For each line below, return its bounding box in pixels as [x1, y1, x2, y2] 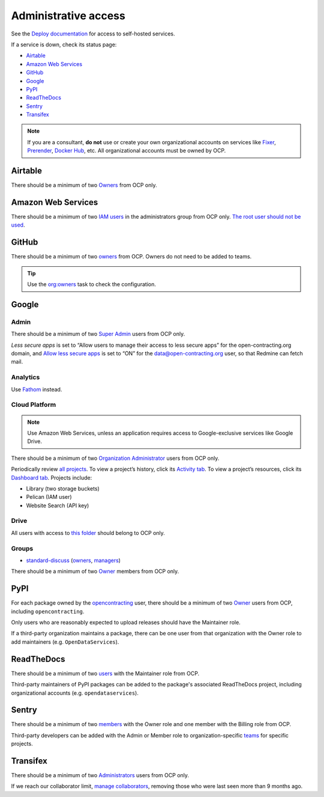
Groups [11, 544, 34, 552]
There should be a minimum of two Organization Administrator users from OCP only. [11, 454, 220, 462]
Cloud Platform [11, 400, 56, 409]
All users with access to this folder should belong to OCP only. [11, 529, 165, 536]
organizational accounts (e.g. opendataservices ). [11, 689, 139, 697]
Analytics [11, 373, 40, 382]
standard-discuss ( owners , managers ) [26, 557, 121, 564]
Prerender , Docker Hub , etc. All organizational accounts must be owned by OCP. [27, 147, 226, 154]
